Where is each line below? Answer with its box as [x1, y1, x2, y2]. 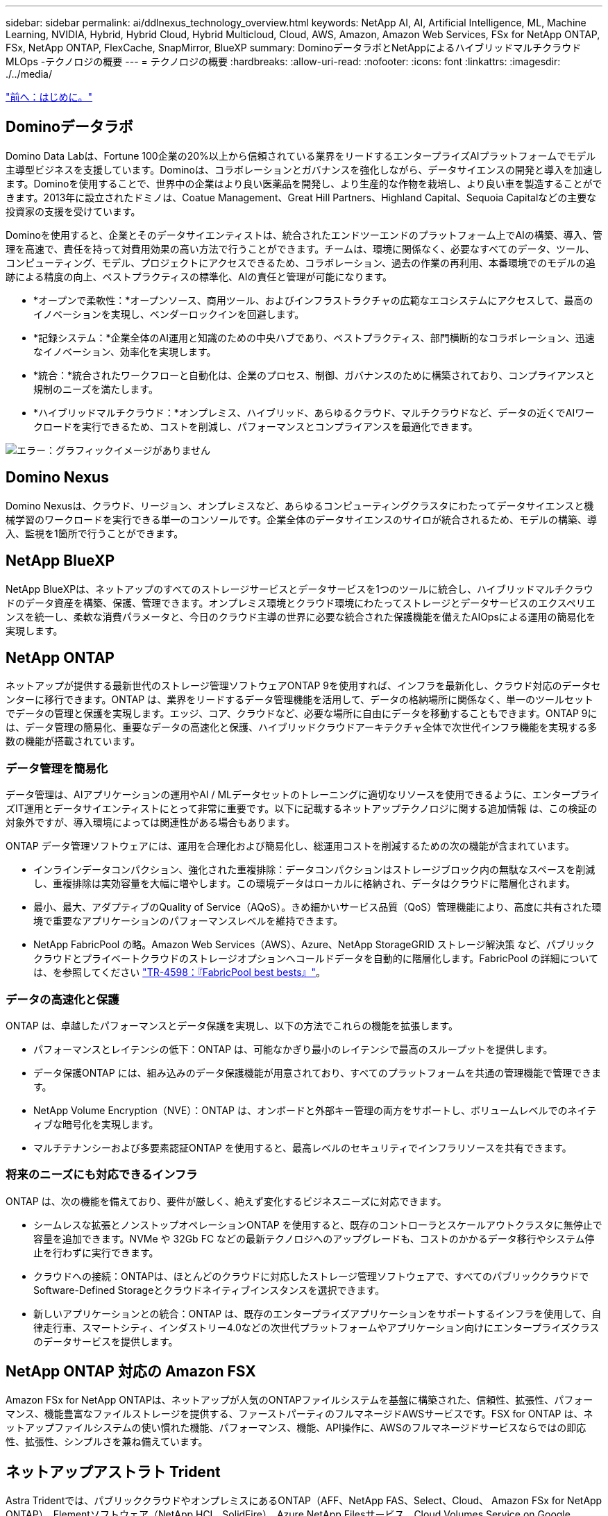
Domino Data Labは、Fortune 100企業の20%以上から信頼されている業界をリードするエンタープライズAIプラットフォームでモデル [6, 149, 596, 162]
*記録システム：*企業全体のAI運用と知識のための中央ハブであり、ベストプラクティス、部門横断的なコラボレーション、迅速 [33, 331, 595, 344]
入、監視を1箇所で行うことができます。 [6, 527, 184, 539]
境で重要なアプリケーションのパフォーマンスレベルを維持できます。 [33, 915, 344, 927]
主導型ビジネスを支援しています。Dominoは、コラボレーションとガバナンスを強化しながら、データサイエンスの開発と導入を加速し [6, 163, 603, 176]
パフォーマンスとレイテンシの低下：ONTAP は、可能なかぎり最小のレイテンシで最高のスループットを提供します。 [33, 1043, 553, 1055]
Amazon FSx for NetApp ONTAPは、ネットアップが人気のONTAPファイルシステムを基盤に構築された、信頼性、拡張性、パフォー [6, 1394, 593, 1406]
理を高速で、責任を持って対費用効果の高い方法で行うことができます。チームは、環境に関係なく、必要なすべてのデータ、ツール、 [6, 242, 595, 255]
